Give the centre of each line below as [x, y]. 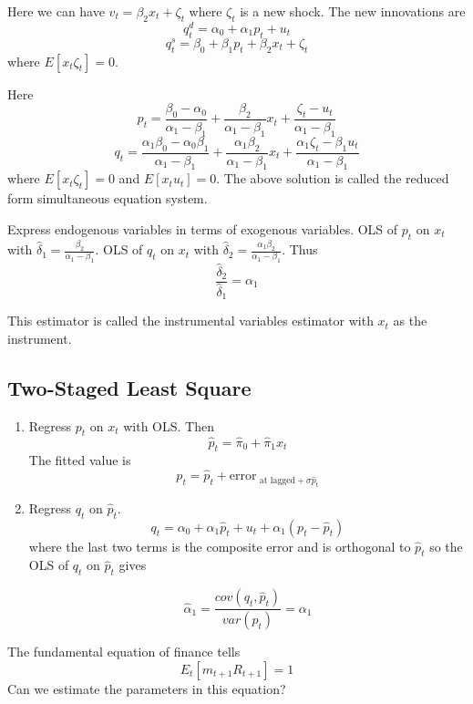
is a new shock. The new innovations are [353, 11]
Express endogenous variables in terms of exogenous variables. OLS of [203, 228]
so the [446, 546]
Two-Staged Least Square [129, 387]
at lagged [277, 480]
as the [410, 321]
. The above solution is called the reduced [333, 178]
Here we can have [56, 11]
